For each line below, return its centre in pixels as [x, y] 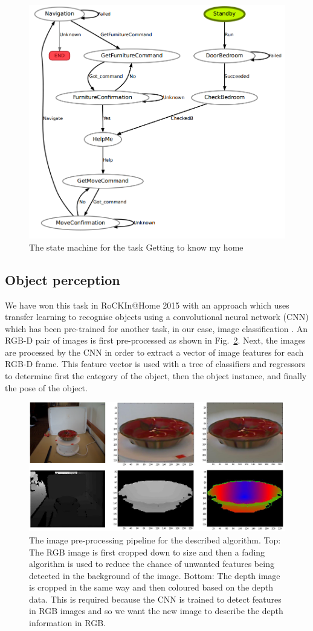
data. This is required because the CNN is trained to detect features [155, 599]
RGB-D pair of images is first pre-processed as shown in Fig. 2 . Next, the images [155, 340]
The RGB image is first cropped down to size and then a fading [147, 552]
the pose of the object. [46, 387]
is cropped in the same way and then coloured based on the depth [151, 587]
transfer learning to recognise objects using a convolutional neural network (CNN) [157, 317]
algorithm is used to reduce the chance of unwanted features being [152, 564]
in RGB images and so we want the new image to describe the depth [156, 611]
